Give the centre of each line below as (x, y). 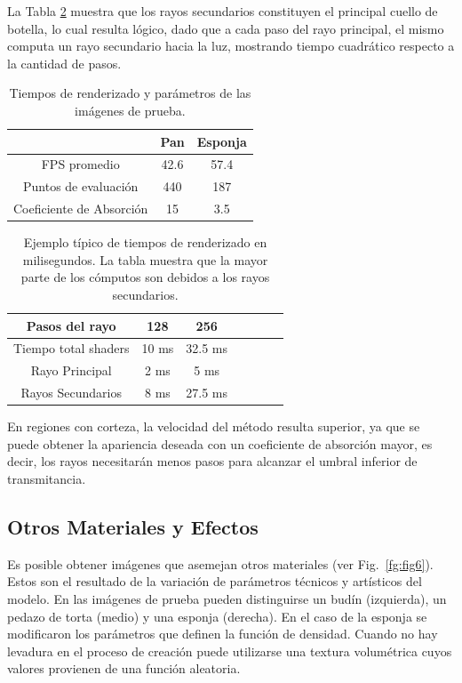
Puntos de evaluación (81, 186)
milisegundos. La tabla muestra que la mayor (145, 259)
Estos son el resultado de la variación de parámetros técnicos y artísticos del (215, 581)
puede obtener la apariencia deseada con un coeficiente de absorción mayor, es (220, 443)
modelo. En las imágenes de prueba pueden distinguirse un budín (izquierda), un (227, 598)
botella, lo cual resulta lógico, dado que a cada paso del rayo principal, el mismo (226, 28)
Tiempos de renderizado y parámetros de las (130, 93)
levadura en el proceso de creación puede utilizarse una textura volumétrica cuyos (230, 651)
